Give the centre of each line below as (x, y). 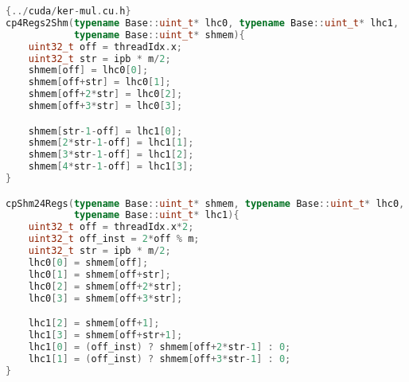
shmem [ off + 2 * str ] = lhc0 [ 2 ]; (105, 94)
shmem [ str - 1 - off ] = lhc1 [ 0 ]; (105, 131)
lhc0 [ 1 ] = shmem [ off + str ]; (99, 274)
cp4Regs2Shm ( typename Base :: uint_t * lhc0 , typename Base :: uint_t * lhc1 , (203, 23)
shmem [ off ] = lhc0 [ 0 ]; (88, 70)
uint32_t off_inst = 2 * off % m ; (114, 239)
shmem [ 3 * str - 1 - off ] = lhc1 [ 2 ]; (111, 155)
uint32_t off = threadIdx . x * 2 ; (111, 227)
